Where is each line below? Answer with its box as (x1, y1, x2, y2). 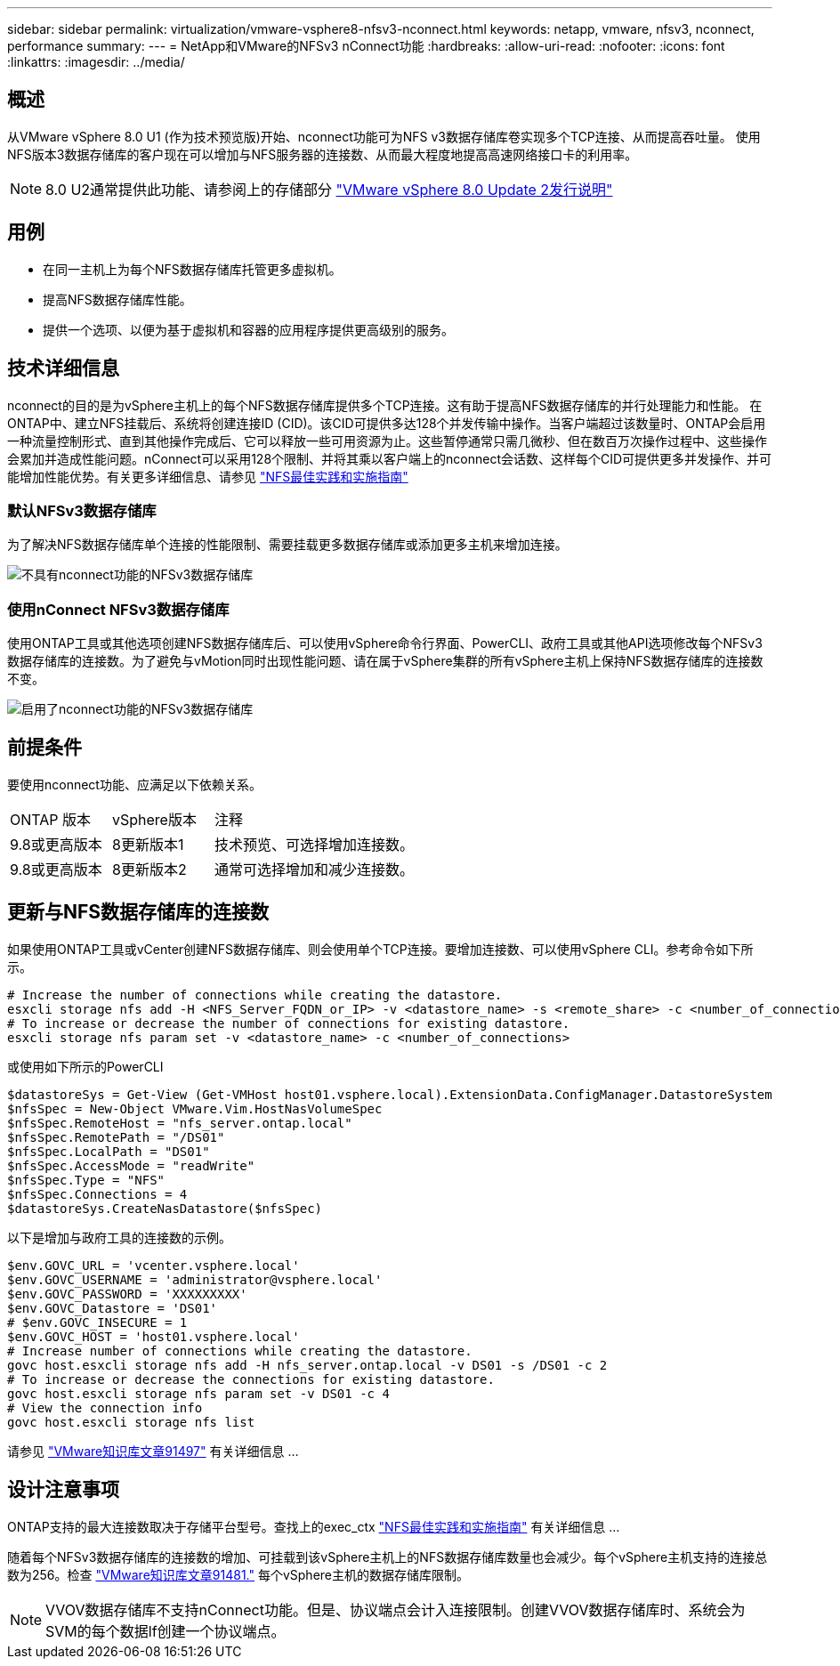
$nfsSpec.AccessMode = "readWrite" (7, 1158, 255, 1173)
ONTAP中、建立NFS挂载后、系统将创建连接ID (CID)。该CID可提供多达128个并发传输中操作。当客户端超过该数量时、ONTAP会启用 (7, 415, 766, 431)
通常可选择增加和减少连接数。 (214, 860, 415, 878)
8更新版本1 (112, 835, 184, 853)
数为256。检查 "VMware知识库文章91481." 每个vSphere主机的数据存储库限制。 (7, 1566, 470, 1582)
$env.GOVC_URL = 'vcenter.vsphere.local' (7, 1258, 300, 1273)
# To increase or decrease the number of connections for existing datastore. (7, 1015, 570, 1031)
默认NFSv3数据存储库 (7, 501, 157, 520)
